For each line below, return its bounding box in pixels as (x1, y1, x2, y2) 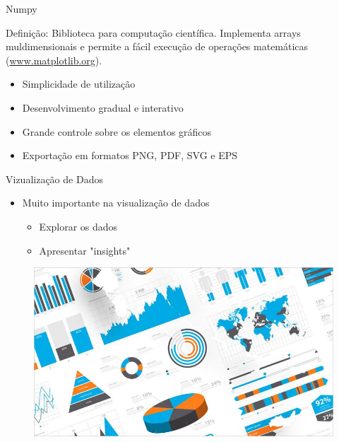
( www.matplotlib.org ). (6, 52, 102, 67)
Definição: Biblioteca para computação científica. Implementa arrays (6, 25, 301, 40)
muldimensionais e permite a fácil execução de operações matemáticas (6, 39, 309, 54)
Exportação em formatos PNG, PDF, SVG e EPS (22, 148, 238, 163)
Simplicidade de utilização (22, 76, 136, 91)
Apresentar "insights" (39, 243, 131, 257)
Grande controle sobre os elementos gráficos (22, 124, 212, 139)
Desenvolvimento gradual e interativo (22, 100, 184, 115)
